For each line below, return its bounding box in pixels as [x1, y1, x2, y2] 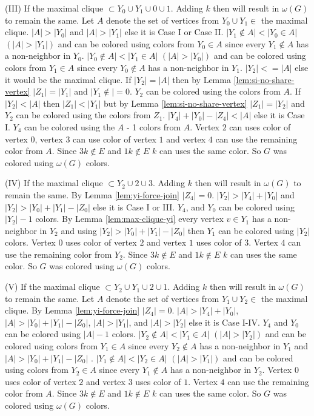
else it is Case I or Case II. [124, 25, 224, 38]
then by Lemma [172, 73, 231, 86]
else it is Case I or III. [93, 200, 175, 213]
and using [61, 224, 97, 237]
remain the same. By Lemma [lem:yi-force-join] [5, 188, 179, 201]
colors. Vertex [5, 236, 56, 249]
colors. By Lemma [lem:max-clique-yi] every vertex [35, 212, 224, 225]
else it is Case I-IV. [189, 315, 260, 328]
